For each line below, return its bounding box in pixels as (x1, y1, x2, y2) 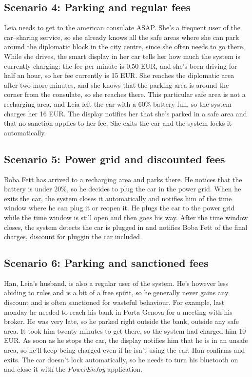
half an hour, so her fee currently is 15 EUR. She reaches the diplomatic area (4, 70, 234, 80)
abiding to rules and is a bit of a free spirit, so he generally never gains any (4, 287, 229, 298)
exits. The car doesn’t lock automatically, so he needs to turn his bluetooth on (4, 354, 238, 364)
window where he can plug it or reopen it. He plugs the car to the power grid (4, 203, 235, 213)
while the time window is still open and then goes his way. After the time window (4, 212, 248, 222)
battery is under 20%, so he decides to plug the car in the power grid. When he (4, 184, 241, 194)
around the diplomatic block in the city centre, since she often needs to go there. (4, 41, 245, 52)
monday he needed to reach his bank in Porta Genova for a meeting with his (4, 306, 233, 317)
